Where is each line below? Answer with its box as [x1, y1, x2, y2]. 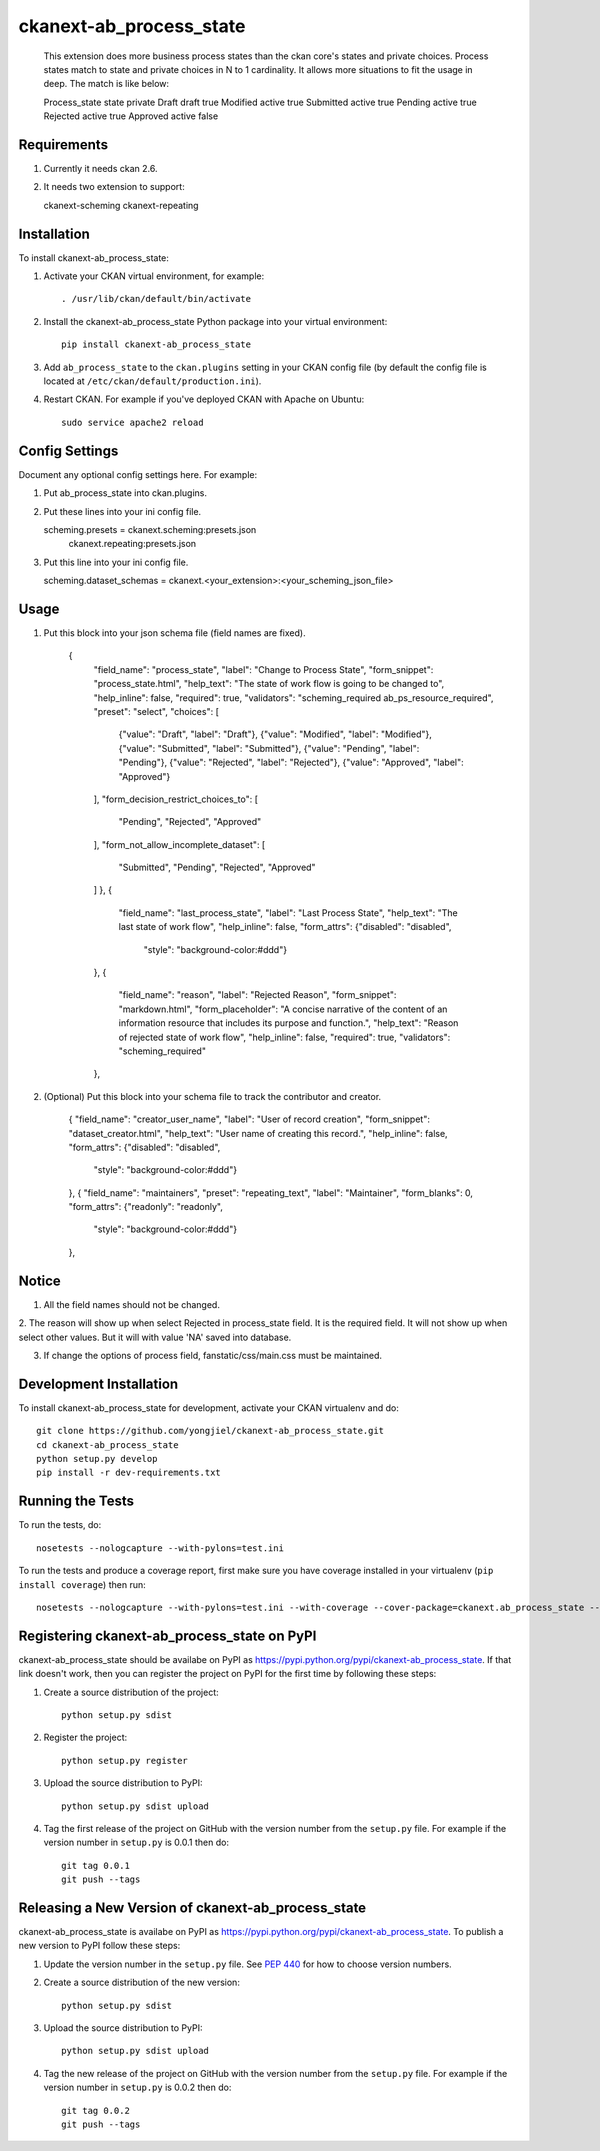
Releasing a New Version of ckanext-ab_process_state [18, 1899, 367, 1916]
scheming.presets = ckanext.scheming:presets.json [43, 523, 257, 535]
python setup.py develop [36, 1453, 158, 1465]
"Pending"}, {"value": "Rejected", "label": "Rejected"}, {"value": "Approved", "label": [118, 756, 464, 769]
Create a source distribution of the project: [43, 1686, 219, 1698]
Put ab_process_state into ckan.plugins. [43, 487, 207, 499]
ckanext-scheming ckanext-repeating [43, 199, 199, 211]
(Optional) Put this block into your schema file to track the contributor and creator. [43, 1090, 382, 1102]
